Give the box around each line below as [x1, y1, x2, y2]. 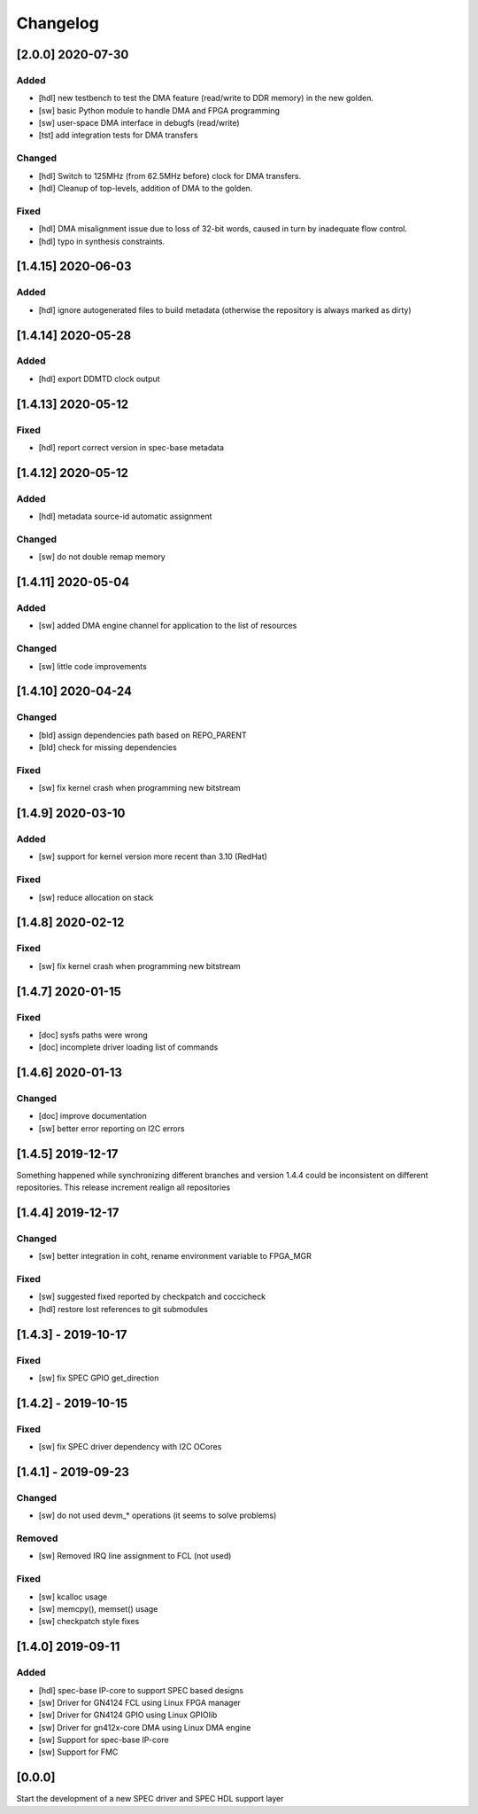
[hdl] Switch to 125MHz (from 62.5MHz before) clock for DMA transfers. [38, 170, 302, 181]
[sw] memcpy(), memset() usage [38, 1603, 158, 1614]
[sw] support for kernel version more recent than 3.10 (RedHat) [38, 851, 267, 862]
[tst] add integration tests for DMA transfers [38, 129, 198, 141]
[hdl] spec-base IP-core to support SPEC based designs [38, 1685, 243, 1695]
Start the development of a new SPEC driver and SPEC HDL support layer [16, 1794, 284, 1804]
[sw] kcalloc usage [38, 1591, 108, 1602]
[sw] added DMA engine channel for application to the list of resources [38, 621, 297, 631]
